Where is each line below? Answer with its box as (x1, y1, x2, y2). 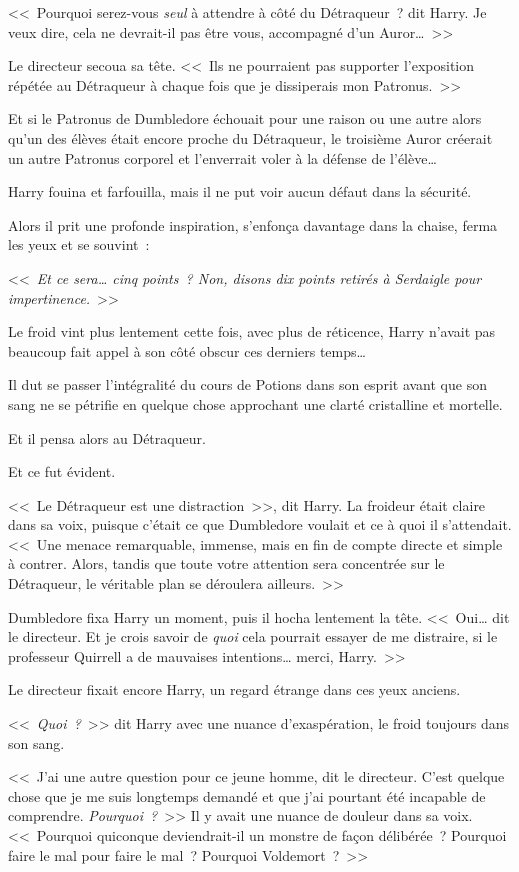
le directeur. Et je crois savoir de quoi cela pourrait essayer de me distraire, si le (8, 626, 498, 647)
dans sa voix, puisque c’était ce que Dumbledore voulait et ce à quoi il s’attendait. (8, 514, 512, 535)
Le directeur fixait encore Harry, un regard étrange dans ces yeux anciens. (8, 679, 461, 700)
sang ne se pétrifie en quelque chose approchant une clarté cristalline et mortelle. (8, 393, 503, 414)
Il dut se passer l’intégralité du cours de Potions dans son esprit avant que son (8, 374, 487, 395)
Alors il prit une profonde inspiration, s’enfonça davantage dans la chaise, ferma (8, 214, 498, 235)
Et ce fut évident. (8, 461, 116, 482)
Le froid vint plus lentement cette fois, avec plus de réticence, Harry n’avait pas (8, 321, 496, 342)
